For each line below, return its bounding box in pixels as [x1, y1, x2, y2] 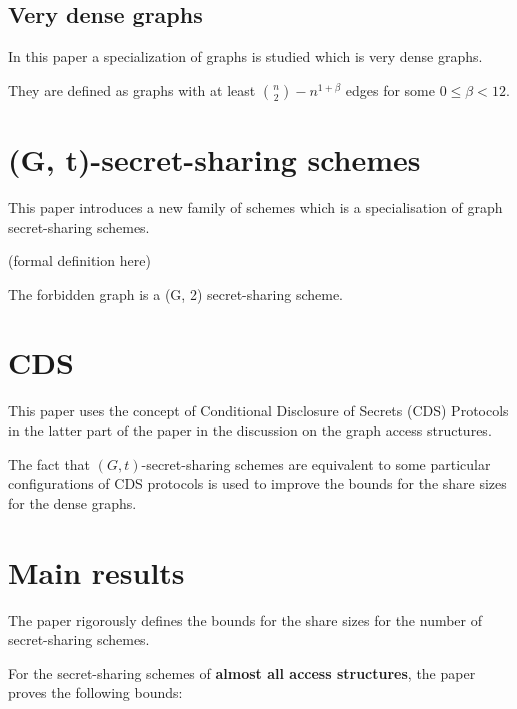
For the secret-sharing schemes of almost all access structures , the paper [8, 662, 476, 683]
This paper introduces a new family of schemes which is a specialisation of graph [8, 196, 503, 217]
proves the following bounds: [8, 682, 183, 703]
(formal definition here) [8, 250, 151, 271]
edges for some [345, 79, 435, 100]
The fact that [8, 453, 91, 474]
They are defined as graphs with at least [8, 79, 256, 100]
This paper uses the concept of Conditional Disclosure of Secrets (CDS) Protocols [8, 400, 509, 421]
